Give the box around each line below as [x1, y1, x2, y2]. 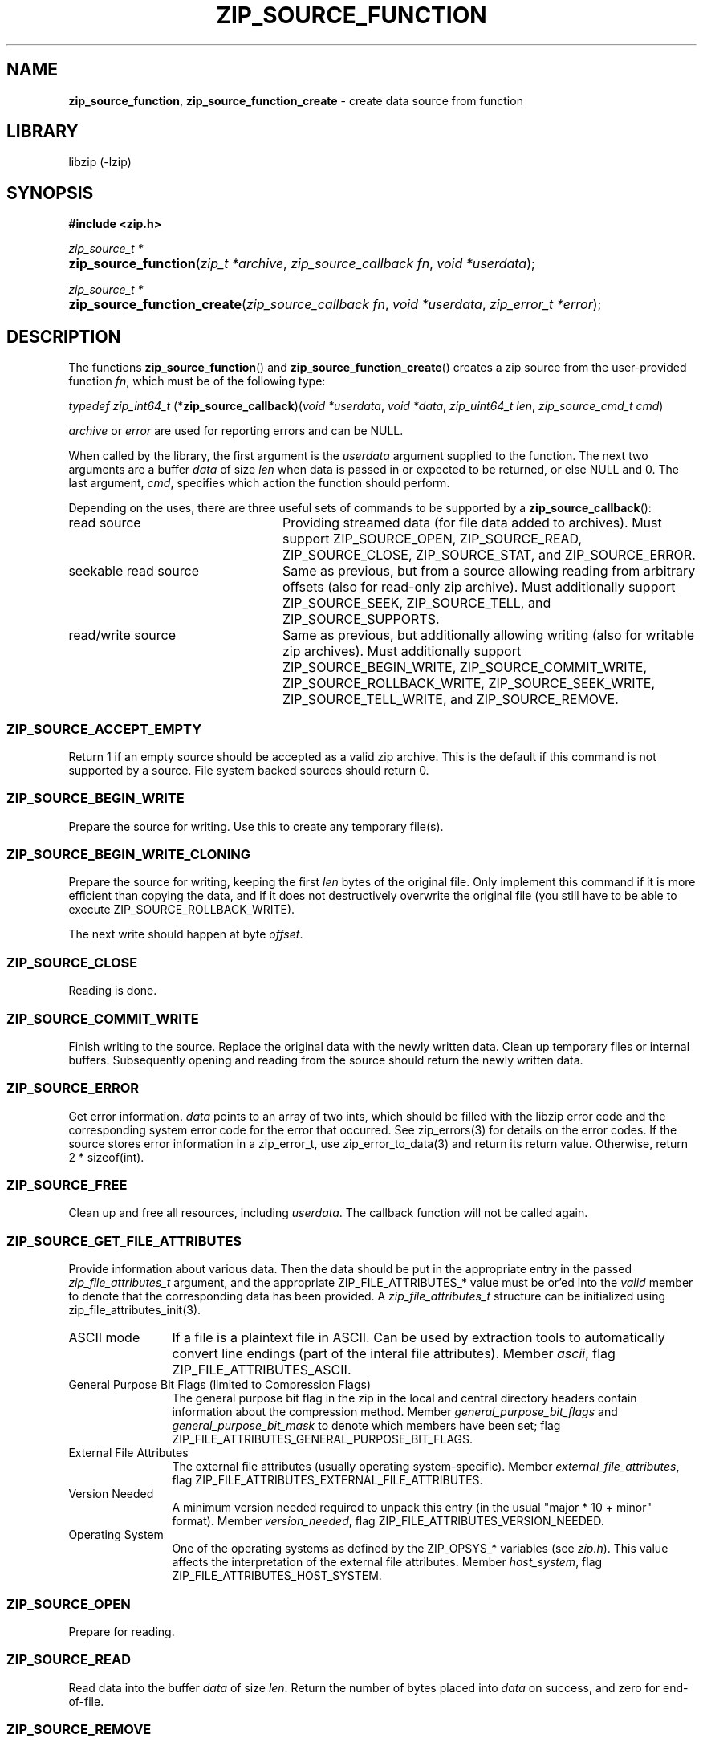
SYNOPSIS [6, 182, 94, 203]
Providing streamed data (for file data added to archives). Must [282, 515, 662, 531]
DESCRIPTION [6, 326, 121, 347]
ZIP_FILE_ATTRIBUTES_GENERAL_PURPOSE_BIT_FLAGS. [172, 1432, 473, 1447]
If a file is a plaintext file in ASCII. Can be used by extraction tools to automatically [172, 1329, 665, 1346]
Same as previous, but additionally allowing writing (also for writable [282, 627, 695, 644]
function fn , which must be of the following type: [68, 374, 326, 389]
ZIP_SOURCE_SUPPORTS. [282, 611, 440, 628]
